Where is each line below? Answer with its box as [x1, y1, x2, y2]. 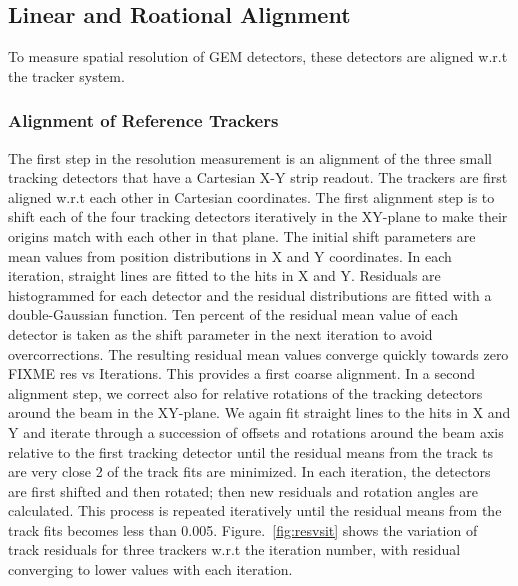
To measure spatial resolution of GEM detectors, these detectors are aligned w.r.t [8, 46, 508, 67]
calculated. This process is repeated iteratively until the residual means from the [8, 500, 502, 521]
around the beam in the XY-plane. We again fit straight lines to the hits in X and [8, 402, 511, 423]
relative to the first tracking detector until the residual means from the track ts [8, 441, 494, 462]
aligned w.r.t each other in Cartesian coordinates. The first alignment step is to [8, 186, 495, 207]
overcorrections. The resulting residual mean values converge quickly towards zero [8, 343, 509, 364]
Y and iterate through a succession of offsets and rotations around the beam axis [8, 421, 504, 442]
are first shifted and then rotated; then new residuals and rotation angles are [8, 480, 479, 501]
